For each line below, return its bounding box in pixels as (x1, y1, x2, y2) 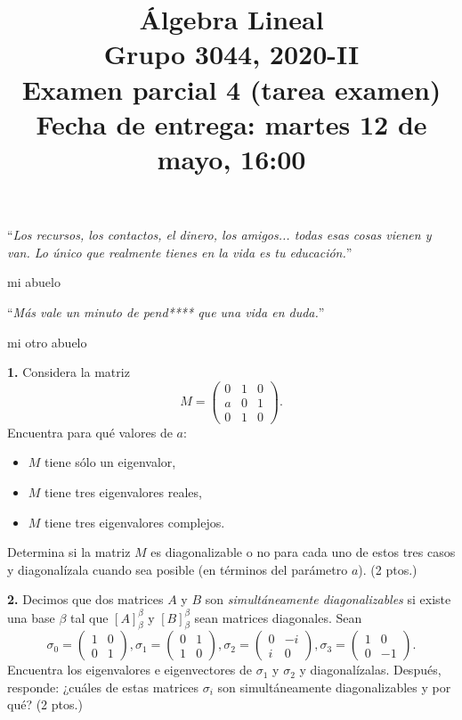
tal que (70, 608, 109, 626)
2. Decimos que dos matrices (7, 590, 164, 609)
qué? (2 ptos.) (7, 695, 83, 714)
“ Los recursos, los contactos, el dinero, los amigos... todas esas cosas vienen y (7, 225, 432, 244)
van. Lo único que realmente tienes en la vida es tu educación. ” (7, 242, 353, 261)
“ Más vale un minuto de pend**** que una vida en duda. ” (7, 302, 325, 321)
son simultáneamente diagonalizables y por (217, 677, 451, 696)
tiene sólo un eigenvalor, (45, 453, 176, 471)
